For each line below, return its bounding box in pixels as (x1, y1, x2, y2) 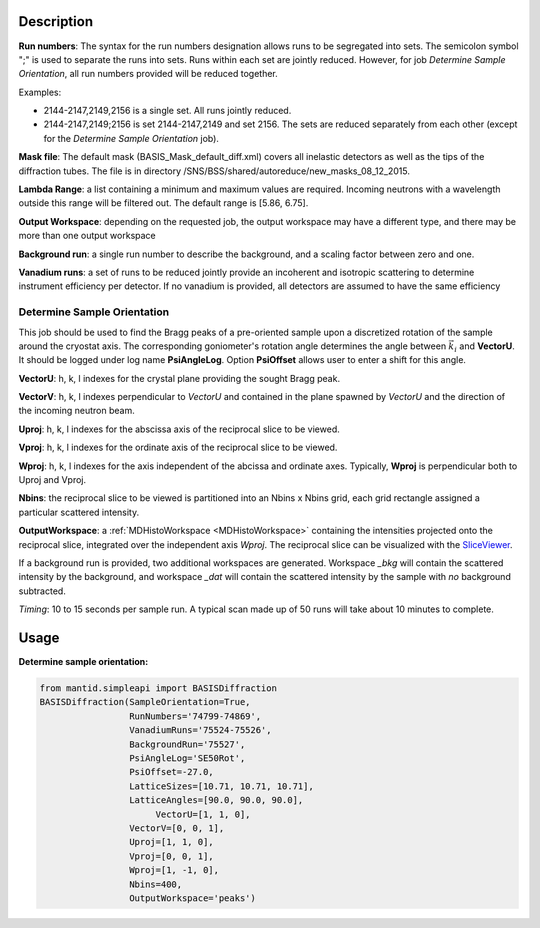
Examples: (18, 86, 62, 98)
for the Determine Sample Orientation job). (43, 132, 220, 144)
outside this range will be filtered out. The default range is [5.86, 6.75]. (18, 197, 309, 209)
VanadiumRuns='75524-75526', (128, 725, 272, 736)
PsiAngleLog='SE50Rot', (128, 753, 246, 764)
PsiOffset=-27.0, (128, 766, 214, 778)
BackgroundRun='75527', (128, 738, 246, 750)
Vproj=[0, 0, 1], (128, 850, 214, 862)
